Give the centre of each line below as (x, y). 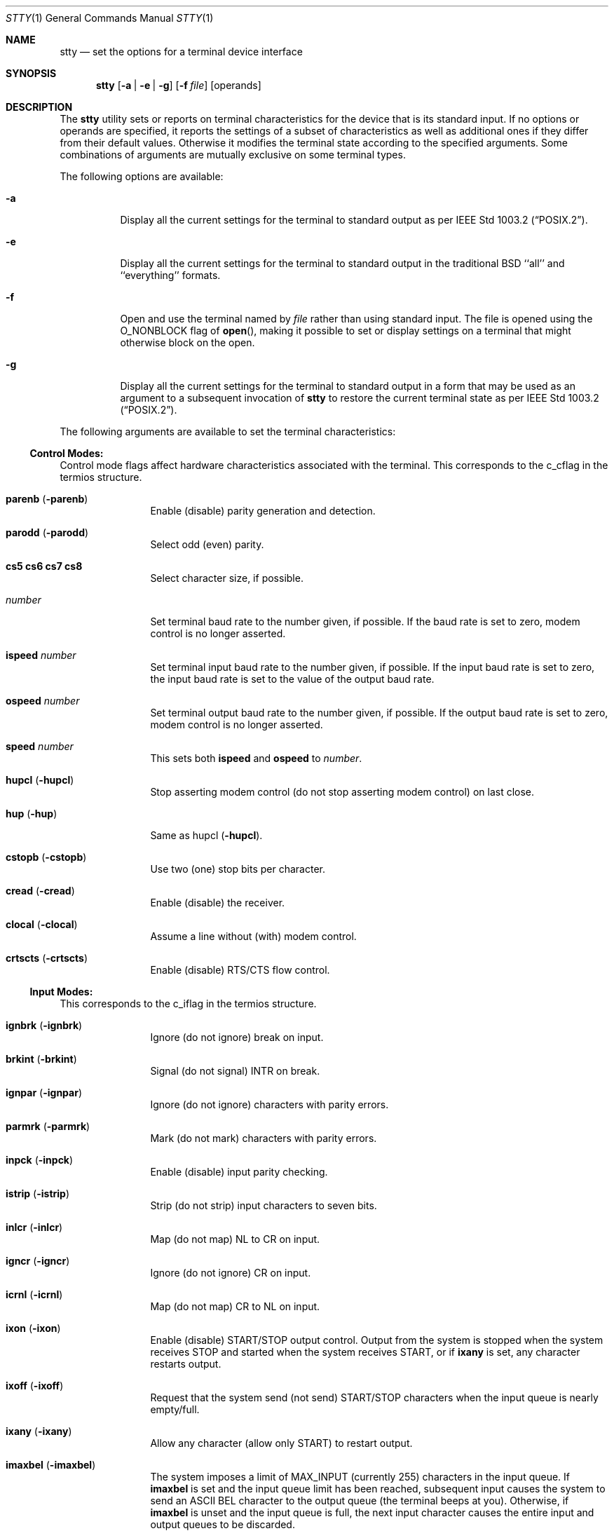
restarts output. (186, 1364)
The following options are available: (142, 176)
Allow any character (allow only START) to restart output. (281, 1443)
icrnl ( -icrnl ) (34, 1294)
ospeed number (43, 701)
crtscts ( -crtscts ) (47, 958)
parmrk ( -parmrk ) (48, 1126)
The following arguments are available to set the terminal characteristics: (228, 431)
